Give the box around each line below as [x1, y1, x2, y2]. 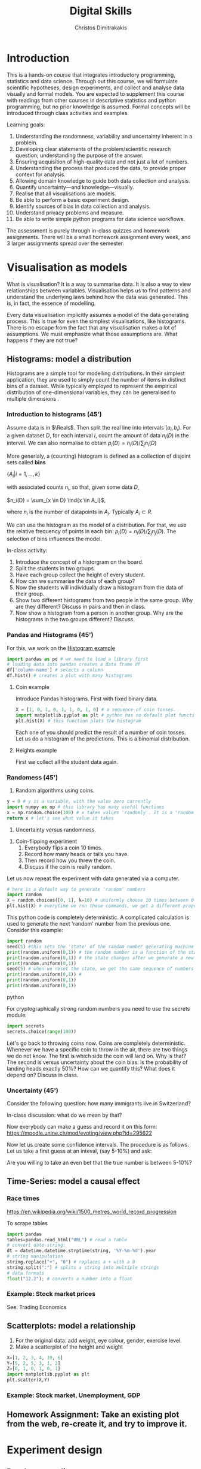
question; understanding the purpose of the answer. [15, 152, 144, 159]
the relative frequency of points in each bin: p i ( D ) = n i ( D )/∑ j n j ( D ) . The [7, 527, 177, 536]
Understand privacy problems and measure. [15, 208, 124, 216]
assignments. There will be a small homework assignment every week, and [7, 233, 191, 240]
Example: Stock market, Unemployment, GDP [7, 1391, 141, 1400]
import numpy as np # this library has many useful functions [7, 804, 165, 810]
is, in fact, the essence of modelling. [7, 300, 96, 307]
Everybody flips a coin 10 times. [24, 844, 103, 851]
